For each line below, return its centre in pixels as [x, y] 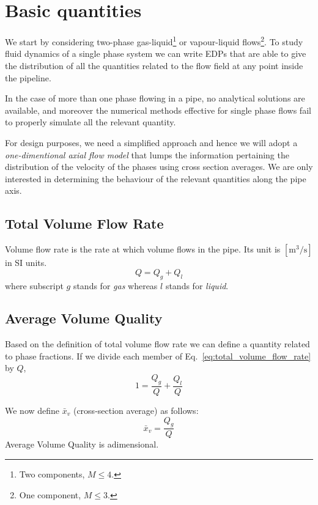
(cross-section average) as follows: [136, 410]
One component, [50, 494]
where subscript [34, 285]
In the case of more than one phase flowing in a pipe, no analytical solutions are [155, 98]
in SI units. [26, 263]
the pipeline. [28, 77]
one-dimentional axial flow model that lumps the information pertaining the [147, 154]
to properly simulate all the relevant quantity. [91, 122]
